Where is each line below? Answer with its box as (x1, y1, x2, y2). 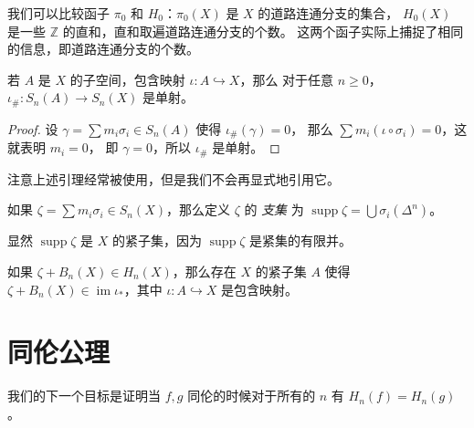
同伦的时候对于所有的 (187, 386, 316, 405)
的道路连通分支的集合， (258, 4, 399, 22)
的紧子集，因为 (112, 231, 203, 250)
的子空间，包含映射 (69, 69, 185, 89)
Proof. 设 (7, 119, 58, 138)
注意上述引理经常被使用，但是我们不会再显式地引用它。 (7, 169, 340, 188)
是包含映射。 (221, 279, 299, 298)
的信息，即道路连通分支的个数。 (7, 39, 199, 58)
